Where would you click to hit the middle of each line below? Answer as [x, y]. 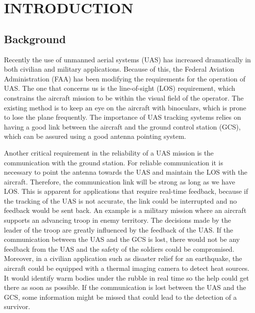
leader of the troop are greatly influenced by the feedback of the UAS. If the [119, 229]
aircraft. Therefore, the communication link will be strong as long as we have [120, 181]
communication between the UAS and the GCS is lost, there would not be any [122, 239]
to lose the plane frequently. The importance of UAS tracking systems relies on [123, 117]
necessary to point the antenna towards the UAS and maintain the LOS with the [126, 172]
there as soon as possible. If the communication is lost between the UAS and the [125, 287]
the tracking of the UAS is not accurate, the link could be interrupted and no [120, 200]
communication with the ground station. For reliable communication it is [114, 162]
